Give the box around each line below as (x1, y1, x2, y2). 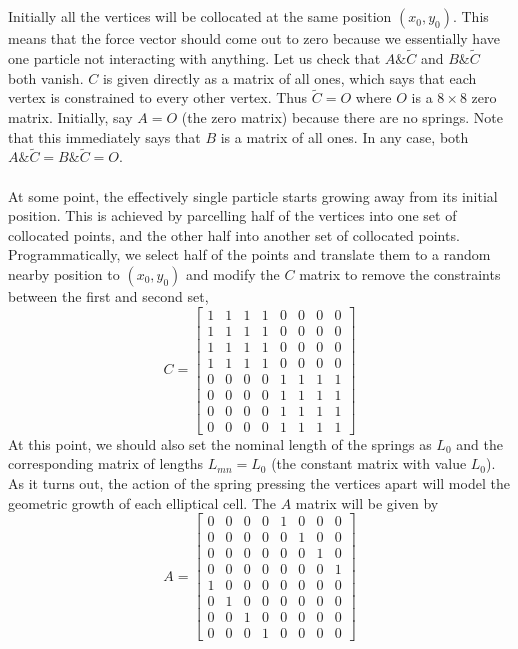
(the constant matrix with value (271, 453, 467, 474)
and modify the (186, 263, 280, 284)
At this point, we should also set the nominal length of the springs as (8, 433, 432, 454)
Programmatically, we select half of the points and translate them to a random (8, 244, 491, 265)
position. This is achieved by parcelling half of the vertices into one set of (8, 205, 457, 226)
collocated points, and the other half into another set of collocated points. (8, 224, 460, 245)
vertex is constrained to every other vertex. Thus (8, 87, 308, 108)
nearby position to (8, 263, 120, 284)
